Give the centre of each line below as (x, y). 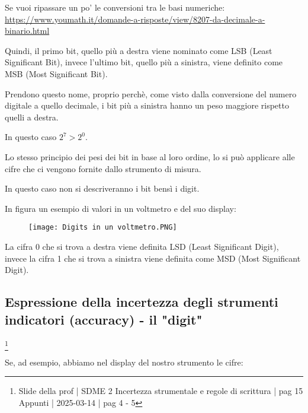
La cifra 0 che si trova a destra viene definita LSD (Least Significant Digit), (142, 246)
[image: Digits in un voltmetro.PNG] (103, 228)
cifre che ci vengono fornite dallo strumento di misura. (103, 168)
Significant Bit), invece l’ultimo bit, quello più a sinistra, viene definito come (144, 62)
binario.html (27, 31)
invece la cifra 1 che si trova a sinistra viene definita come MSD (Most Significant (153, 258)
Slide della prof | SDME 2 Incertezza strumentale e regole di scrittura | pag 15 (161, 391)
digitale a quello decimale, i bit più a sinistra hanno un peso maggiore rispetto (147, 105)
